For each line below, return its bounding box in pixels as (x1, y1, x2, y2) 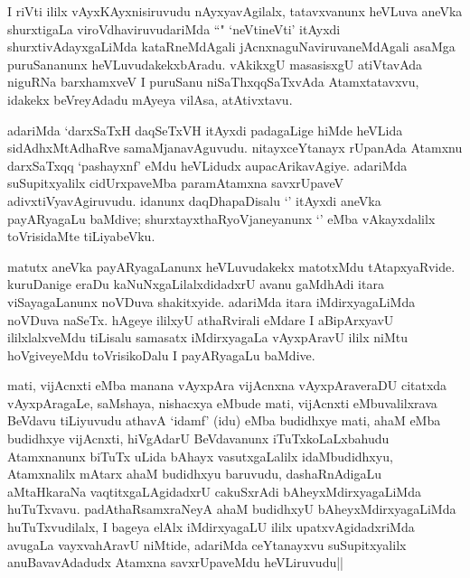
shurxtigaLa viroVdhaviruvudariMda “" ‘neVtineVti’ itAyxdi (7, 19, 341, 38)
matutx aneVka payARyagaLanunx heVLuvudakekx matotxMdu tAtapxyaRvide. (7, 256, 456, 275)
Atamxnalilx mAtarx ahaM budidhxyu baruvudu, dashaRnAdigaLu (7, 464, 382, 483)
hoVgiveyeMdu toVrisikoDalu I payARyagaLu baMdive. (7, 345, 315, 364)
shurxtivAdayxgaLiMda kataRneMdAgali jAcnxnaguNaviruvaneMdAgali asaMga (7, 37, 456, 56)
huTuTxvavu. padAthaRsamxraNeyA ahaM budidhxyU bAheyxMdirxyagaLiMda (7, 499, 456, 518)
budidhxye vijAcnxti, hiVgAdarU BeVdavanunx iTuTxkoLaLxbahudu (7, 429, 390, 448)
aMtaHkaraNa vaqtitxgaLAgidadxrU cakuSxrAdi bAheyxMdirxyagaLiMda (7, 481, 421, 500)
